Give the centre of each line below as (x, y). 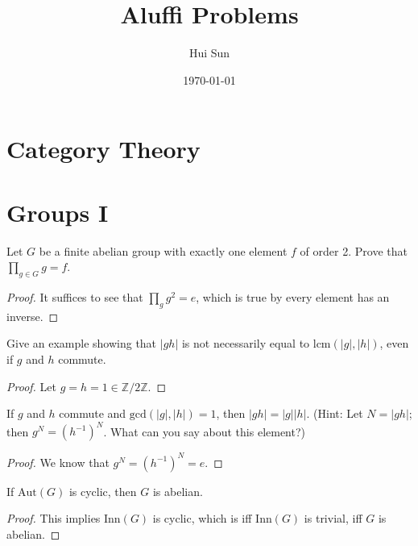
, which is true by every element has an (293, 297)
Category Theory (103, 149)
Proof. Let (31, 386)
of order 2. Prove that (354, 250)
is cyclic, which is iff (202, 518)
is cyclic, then (103, 491)
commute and (93, 413)
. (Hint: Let (335, 413)
